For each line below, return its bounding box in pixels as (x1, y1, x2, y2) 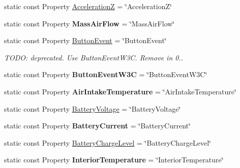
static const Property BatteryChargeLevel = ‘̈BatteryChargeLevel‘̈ (4, 137, 211, 148)
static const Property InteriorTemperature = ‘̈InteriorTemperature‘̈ (4, 154, 224, 165)
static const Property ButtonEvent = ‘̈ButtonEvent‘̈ (4, 35, 167, 46)
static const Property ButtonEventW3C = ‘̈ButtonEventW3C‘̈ (4, 69, 207, 80)
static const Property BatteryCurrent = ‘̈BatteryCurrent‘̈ (4, 120, 191, 131)
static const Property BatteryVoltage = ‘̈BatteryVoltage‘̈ (4, 103, 181, 114)
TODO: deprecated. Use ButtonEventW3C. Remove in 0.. (4, 52, 184, 62)
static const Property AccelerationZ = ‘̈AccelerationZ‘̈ (4, 1, 172, 11)
